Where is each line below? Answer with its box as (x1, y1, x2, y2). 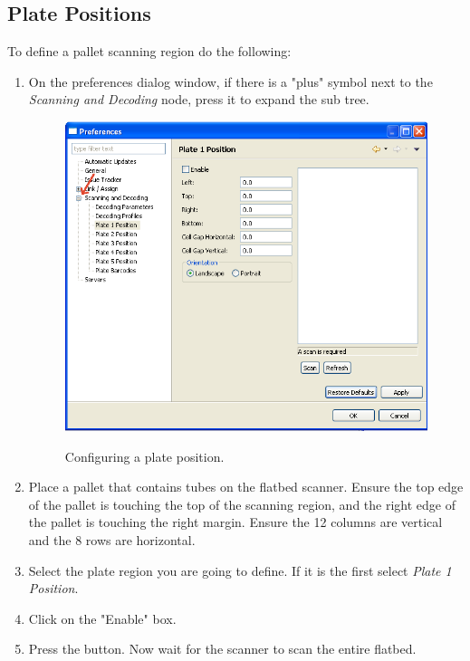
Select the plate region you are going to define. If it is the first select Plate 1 (28, 560, 452, 580)
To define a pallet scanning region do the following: (7, 42, 292, 61)
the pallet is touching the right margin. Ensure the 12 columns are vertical (28, 513, 443, 532)
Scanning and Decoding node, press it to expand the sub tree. (28, 90, 369, 109)
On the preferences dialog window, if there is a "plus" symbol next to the (28, 72, 433, 91)
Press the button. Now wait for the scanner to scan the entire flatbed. (28, 639, 417, 658)
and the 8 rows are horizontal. (28, 530, 196, 549)
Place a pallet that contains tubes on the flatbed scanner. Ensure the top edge (28, 477, 464, 496)
